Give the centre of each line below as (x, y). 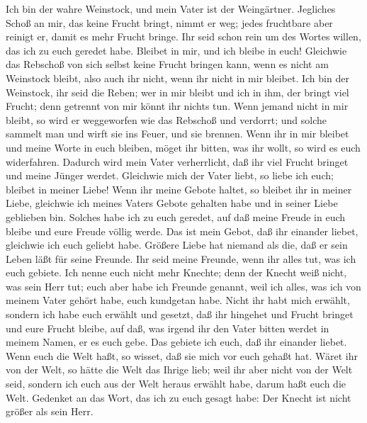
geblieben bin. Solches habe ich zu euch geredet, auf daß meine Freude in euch (176, 216)
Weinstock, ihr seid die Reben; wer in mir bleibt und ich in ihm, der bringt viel (177, 92)
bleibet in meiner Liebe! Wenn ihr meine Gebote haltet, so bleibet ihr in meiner (179, 189)
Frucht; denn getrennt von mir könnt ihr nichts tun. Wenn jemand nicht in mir (177, 106)
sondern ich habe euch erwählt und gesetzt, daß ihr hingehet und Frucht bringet (180, 314)
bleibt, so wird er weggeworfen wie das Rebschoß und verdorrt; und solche (166, 119)
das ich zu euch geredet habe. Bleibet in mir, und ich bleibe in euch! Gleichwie (176, 50)
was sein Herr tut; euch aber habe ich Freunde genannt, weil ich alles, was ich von (183, 286)
